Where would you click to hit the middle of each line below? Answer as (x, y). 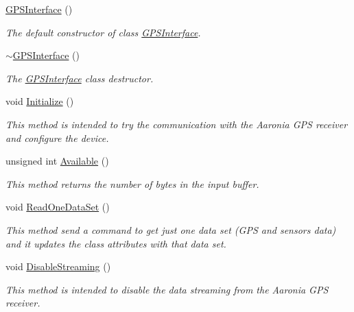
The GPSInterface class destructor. (80, 78)
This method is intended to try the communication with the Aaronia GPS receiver (177, 124)
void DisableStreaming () (58, 266)
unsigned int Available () (57, 161)
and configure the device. (57, 137)
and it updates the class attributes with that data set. (116, 243)
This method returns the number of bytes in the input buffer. (132, 183)
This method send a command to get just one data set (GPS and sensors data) (171, 229)
